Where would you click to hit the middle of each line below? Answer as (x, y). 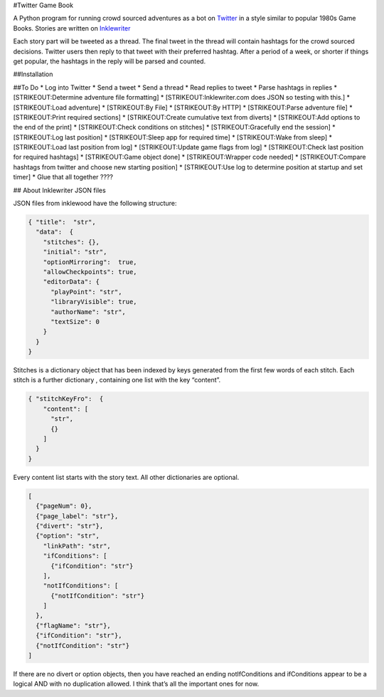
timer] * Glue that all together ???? (63, 177)
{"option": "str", (68, 536)
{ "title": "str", (62, 222)
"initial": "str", (75, 252)
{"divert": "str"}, (70, 526)
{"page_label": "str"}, (77, 516)
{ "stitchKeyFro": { (66, 399)
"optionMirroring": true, (90, 262)
